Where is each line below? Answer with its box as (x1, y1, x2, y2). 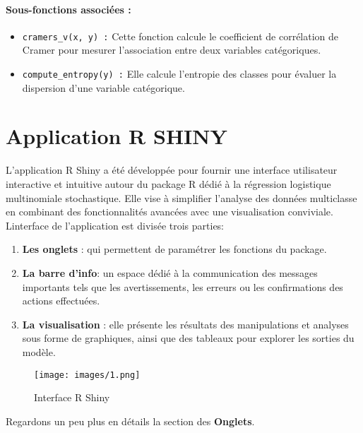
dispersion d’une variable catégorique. (22, 80, 185, 95)
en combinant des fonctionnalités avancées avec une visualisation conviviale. (6, 204, 333, 219)
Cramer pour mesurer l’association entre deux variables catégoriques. (22, 42, 321, 57)
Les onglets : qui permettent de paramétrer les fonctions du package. (22, 242, 327, 256)
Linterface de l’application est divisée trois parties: (6, 218, 225, 232)
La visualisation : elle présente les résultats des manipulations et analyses (22, 316, 349, 331)
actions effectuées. (22, 293, 100, 308)
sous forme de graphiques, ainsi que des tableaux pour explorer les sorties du (22, 331, 355, 345)
